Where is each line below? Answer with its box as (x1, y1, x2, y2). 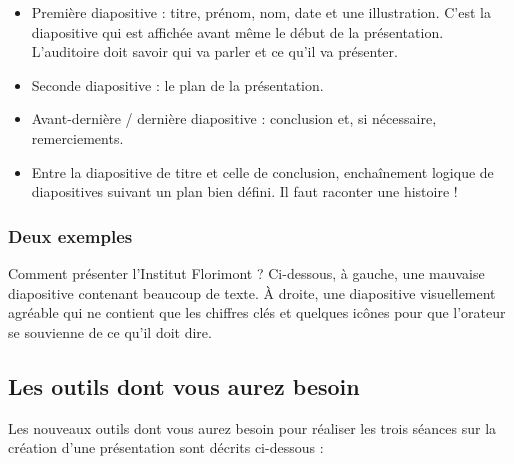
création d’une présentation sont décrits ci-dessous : (8, 437, 324, 458)
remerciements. (31, 127, 124, 148)
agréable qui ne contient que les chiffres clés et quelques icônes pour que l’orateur (8, 302, 506, 323)
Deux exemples (8, 223, 133, 248)
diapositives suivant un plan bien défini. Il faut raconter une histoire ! (31, 181, 458, 202)
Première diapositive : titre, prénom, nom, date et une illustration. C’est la (31, 2, 491, 22)
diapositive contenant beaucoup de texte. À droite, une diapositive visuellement (8, 282, 496, 303)
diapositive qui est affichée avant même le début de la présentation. (31, 21, 444, 42)
